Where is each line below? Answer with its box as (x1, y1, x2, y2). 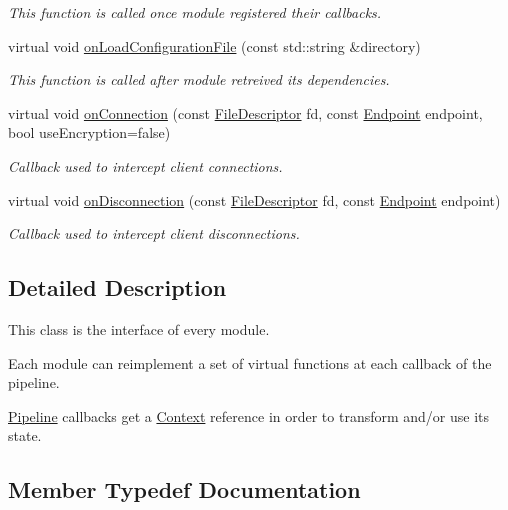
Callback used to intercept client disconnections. (8, 223, 300, 244)
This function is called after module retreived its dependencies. (8, 69, 390, 90)
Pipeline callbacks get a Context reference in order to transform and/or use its (8, 405, 490, 426)
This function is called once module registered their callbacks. (8, 2, 382, 22)
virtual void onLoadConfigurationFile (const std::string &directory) (8, 35, 421, 56)
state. (8, 425, 42, 446)
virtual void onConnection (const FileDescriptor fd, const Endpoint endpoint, (8, 102, 483, 123)
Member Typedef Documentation (8, 474, 361, 505)
